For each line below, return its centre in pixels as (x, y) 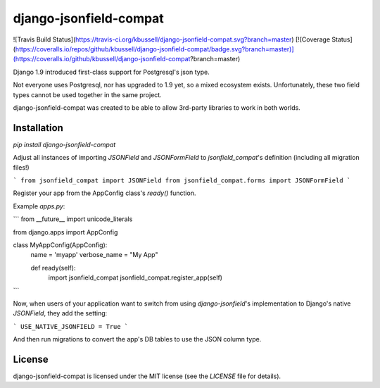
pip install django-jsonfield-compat (64, 144)
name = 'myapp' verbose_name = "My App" (94, 255)
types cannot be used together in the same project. (87, 94)
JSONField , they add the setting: (60, 313)
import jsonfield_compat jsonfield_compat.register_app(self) (135, 277)
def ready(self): (53, 268)
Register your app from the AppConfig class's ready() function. (104, 193)
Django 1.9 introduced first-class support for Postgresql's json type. (112, 72)
